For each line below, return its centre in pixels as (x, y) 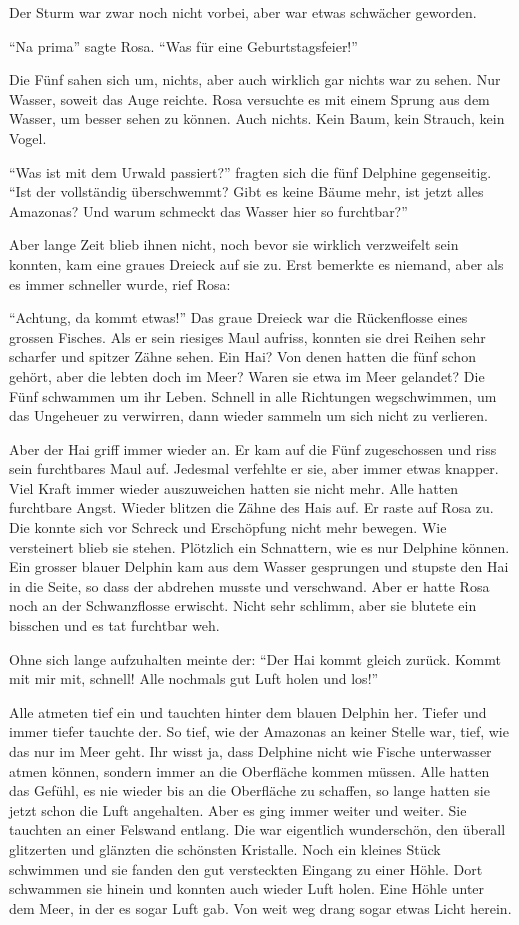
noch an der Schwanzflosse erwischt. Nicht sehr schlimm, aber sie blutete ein (243, 605)
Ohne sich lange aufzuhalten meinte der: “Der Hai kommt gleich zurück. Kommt (255, 658)
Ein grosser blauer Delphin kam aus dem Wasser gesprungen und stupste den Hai (259, 566)
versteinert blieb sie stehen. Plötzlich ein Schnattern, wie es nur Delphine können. (259, 546)
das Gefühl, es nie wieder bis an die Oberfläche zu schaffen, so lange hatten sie (249, 790)
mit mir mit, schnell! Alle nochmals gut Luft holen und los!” (194, 678)
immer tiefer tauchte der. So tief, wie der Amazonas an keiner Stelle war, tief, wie (259, 731)
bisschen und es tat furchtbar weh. (114, 625)
